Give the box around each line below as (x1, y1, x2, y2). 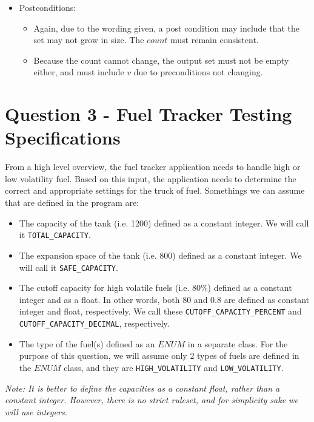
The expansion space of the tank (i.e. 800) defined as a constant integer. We (19, 248, 302, 261)
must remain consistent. (170, 33, 259, 46)
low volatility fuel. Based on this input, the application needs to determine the (5, 172, 296, 185)
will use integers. (5, 405, 67, 418)
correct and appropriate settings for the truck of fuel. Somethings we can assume (5, 184, 305, 197)
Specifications (5, 125, 121, 150)
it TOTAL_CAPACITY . (19, 228, 91, 241)
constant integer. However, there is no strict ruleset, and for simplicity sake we (5, 393, 298, 406)
